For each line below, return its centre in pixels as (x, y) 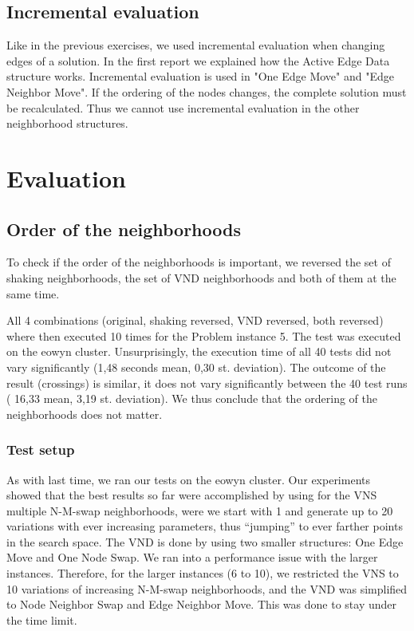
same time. (33, 293)
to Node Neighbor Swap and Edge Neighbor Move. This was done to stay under (201, 604)
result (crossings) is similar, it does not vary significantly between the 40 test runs (207, 383)
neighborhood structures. (67, 123)
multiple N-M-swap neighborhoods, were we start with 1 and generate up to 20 (200, 510)
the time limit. (42, 619)
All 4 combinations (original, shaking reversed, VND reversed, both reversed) (195, 320)
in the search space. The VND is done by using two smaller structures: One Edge (205, 541)
